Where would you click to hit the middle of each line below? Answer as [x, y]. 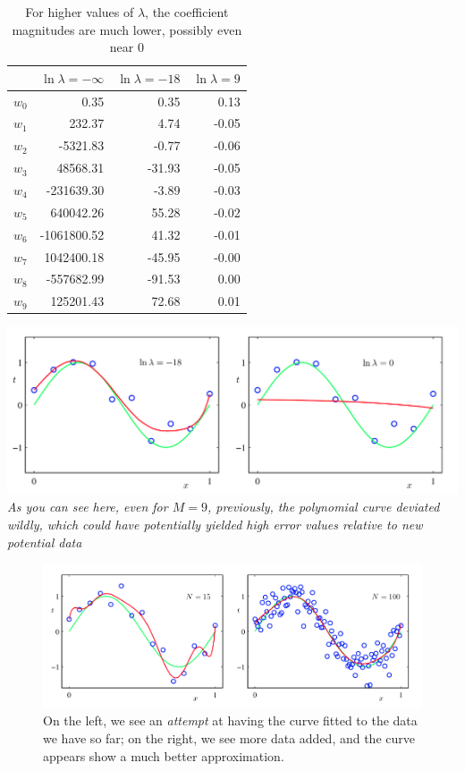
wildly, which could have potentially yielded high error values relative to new [215, 525]
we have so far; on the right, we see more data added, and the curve [229, 737]
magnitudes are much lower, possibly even [127, 29]
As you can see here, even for [88, 507]
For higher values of [80, 12]
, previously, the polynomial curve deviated [323, 507]
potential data [45, 542]
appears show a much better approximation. [164, 755]
